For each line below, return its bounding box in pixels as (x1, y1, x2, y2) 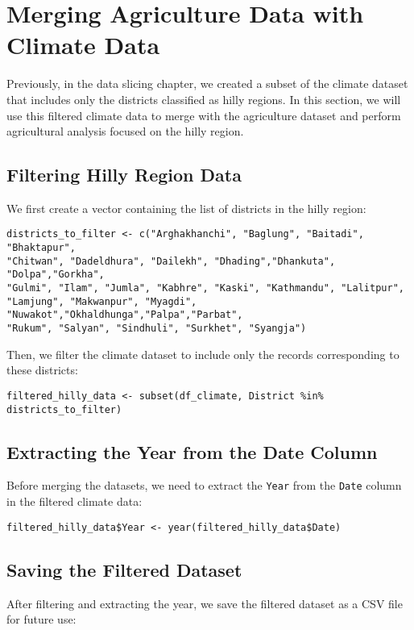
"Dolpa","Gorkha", (6, 269, 105, 281)
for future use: (6, 611, 77, 628)
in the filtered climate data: (6, 493, 143, 510)
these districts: (6, 361, 78, 378)
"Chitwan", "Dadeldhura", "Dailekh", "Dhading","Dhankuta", (6, 255, 336, 267)
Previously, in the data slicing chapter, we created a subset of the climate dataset (6, 75, 408, 92)
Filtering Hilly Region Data (6, 162, 242, 187)
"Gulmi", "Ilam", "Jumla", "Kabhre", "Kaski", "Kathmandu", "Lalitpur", (6, 282, 404, 294)
